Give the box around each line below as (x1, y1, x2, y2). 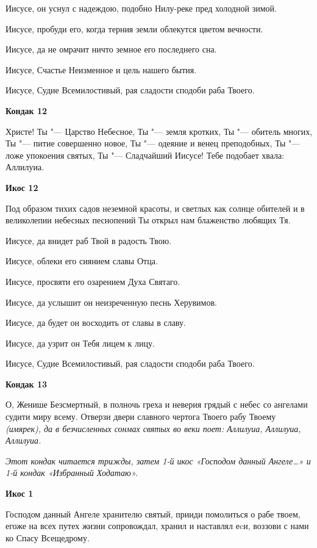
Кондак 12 (5, 104, 48, 117)
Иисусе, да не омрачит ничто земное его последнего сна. (5, 43, 217, 56)
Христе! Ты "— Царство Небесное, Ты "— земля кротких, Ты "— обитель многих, (5, 124, 313, 137)
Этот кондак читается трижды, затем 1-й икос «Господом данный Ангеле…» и (5, 454, 311, 467)
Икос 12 (5, 181, 38, 193)
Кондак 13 (5, 377, 48, 390)
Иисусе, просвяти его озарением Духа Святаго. (5, 275, 180, 287)
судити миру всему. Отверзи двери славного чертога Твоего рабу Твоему (5, 410, 276, 423)
